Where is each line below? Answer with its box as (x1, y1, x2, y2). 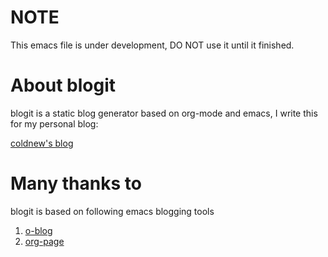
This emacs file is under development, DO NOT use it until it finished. (10, 39, 295, 51)
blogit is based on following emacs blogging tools (10, 205, 215, 217)
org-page (24, 235, 65, 247)
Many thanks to (10, 172, 142, 195)
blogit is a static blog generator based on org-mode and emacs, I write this (10, 107, 318, 119)
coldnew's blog (10, 137, 74, 149)
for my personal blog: (10, 117, 99, 130)
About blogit (10, 74, 116, 97)
